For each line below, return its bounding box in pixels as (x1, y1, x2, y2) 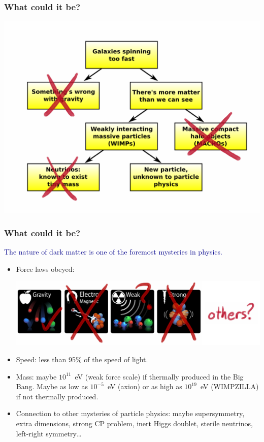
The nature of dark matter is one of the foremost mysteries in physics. (4, 246, 222, 257)
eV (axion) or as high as (107, 381, 182, 392)
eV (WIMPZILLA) (200, 381, 259, 392)
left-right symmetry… (16, 428, 82, 438)
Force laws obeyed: (16, 263, 75, 274)
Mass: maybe (16, 371, 57, 382)
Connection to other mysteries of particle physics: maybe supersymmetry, (16, 408, 245, 419)
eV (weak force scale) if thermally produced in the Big (75, 371, 244, 382)
